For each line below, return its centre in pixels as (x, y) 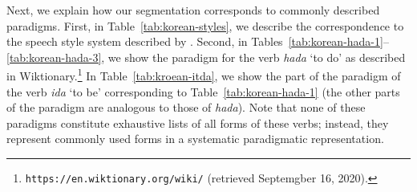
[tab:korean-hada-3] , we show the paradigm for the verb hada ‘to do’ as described (206, 57)
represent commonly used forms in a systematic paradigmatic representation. (195, 139)
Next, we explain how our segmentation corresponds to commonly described (193, 10)
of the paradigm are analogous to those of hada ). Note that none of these (186, 107)
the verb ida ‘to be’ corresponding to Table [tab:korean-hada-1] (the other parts (203, 91)
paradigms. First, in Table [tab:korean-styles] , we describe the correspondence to (205, 25)
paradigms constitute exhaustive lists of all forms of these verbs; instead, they (198, 123)
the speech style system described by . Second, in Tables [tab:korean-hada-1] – (198, 41)
